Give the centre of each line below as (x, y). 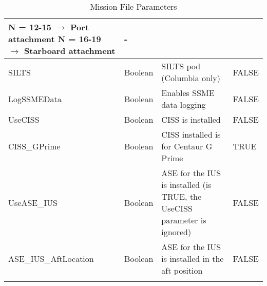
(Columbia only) (191, 78)
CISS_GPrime (34, 146)
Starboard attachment (70, 51)
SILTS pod (181, 66)
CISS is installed (191, 119)
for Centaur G (187, 146)
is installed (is (186, 185)
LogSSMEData (35, 99)
